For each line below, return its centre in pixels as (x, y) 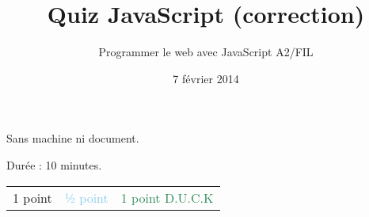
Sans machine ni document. (73, 138)
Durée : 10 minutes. (54, 164)
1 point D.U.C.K (167, 197)
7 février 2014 (206, 78)
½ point (86, 197)
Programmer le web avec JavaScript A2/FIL (206, 52)
